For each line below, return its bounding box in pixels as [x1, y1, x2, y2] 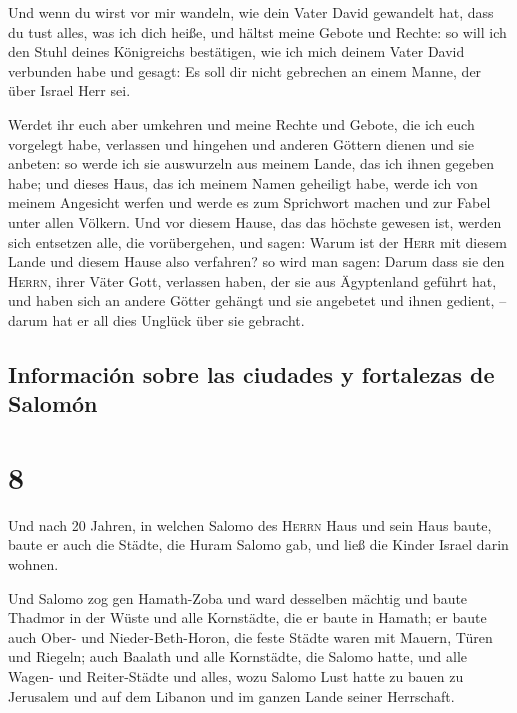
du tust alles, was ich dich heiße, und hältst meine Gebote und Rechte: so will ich [8, 21, 507, 42]
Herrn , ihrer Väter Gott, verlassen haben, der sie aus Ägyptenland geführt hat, [8, 270, 497, 291]
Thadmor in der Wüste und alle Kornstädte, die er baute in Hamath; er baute [8, 607, 487, 628]
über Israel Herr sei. [8, 80, 131, 101]
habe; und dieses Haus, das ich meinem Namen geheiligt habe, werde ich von [8, 172, 478, 193]
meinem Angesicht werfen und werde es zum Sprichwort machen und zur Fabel [8, 192, 491, 213]
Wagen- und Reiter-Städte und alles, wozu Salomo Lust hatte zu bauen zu [8, 665, 464, 686]
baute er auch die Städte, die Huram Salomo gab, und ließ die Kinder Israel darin [8, 534, 509, 555]
